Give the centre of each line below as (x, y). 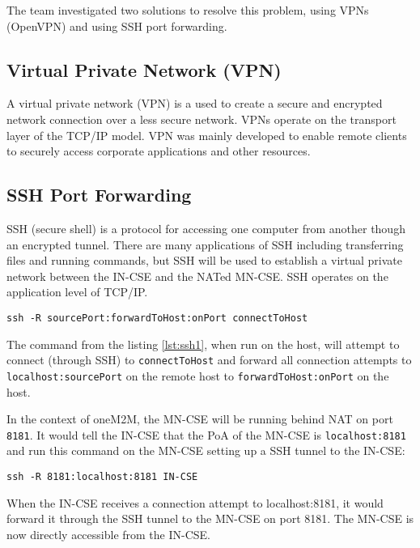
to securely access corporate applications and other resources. (159, 151)
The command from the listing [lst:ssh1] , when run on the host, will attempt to (203, 344)
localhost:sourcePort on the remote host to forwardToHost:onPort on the (198, 375)
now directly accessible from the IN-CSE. (109, 534)
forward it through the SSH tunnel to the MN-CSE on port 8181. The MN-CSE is (210, 518)
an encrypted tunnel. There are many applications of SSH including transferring (205, 244)
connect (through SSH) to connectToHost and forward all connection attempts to (209, 360)
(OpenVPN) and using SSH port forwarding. (117, 25)
